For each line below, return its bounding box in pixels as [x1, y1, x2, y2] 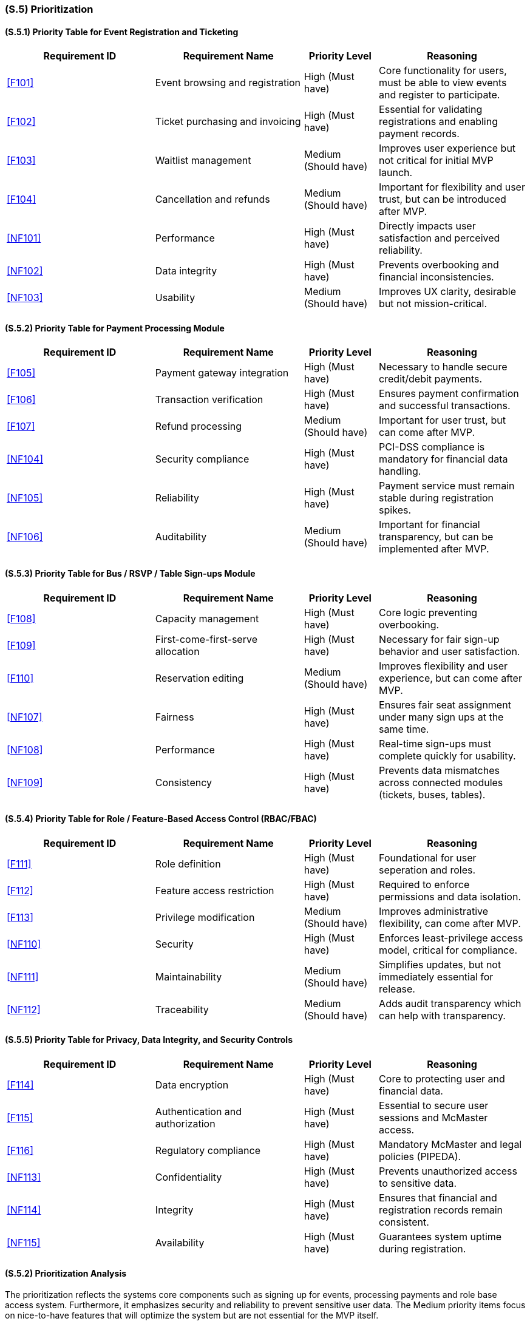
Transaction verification [155, 393, 263, 406]
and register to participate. [379, 89, 500, 101]
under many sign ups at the [379, 710, 504, 723]
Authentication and [155, 1105, 242, 1118]
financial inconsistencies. [379, 271, 494, 283]
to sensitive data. [379, 1177, 457, 1190]
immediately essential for [379, 970, 494, 983]
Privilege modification [155, 911, 255, 923]
